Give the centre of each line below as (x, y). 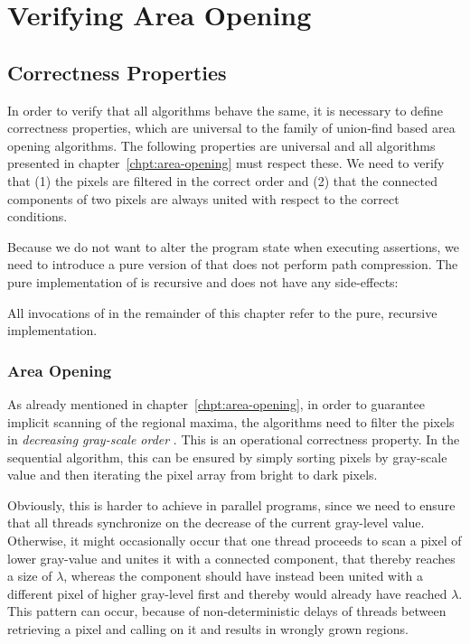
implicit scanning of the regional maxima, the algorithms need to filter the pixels (231, 421)
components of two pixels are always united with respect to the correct (203, 198)
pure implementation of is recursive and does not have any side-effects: (203, 281)
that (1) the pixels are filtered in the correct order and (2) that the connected (222, 180)
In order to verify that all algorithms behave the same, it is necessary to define (225, 110)
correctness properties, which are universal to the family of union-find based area (231, 128)
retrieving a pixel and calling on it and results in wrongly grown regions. (208, 629)
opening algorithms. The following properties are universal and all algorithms (221, 145)
